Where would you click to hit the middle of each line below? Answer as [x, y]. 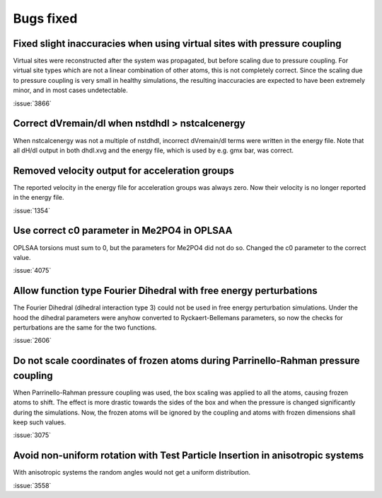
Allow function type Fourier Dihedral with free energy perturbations [165, 291]
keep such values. [40, 422]
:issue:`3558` [32, 485]
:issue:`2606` [33, 341]
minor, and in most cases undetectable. [70, 90]
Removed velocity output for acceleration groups [124, 170]
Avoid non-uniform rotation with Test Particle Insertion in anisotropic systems [189, 456]
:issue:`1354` [32, 210]
